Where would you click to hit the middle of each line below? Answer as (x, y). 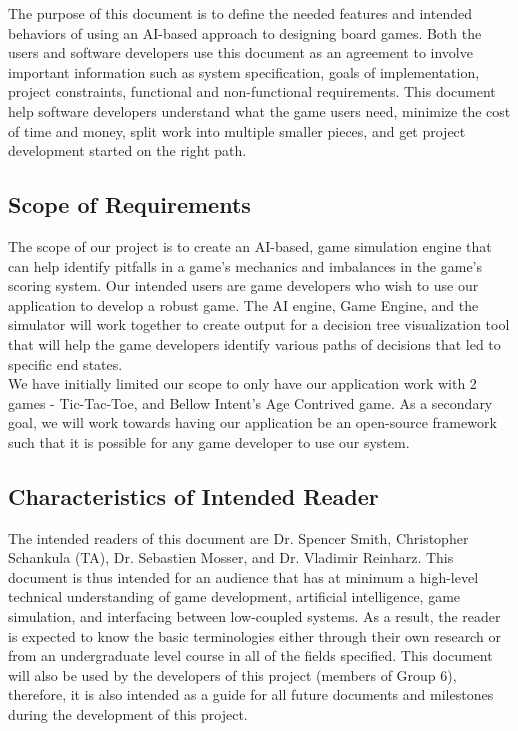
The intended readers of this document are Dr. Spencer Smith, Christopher (238, 537)
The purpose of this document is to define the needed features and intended (240, 13)
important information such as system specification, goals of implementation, (244, 71)
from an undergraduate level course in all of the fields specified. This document (250, 655)
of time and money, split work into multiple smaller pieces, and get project (237, 130)
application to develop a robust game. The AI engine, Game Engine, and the (243, 304)
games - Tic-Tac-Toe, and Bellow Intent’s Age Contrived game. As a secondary (250, 402)
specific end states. (65, 363)
